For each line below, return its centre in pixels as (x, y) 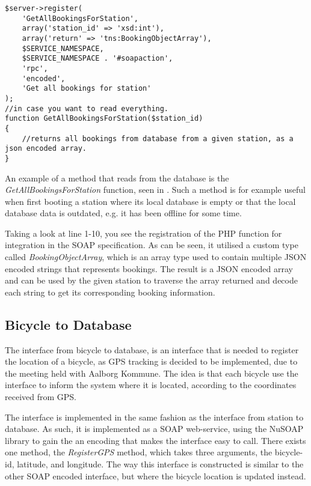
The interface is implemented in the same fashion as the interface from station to (154, 417)
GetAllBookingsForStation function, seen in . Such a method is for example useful (155, 190)
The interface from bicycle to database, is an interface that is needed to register (152, 349)
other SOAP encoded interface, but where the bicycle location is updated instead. (155, 475)
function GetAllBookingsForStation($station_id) (104, 119)
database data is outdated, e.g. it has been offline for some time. (123, 213)
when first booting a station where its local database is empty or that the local (150, 201)
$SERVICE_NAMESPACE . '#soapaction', (97, 59)
